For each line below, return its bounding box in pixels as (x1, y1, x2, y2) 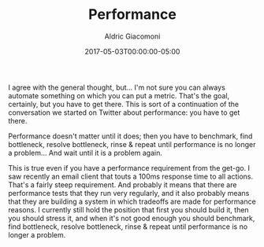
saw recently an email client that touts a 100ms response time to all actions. (8, 171, 254, 181)
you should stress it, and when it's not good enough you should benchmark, (8, 213, 255, 223)
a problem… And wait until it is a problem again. (8, 148, 163, 157)
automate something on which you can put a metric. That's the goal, (8, 90, 230, 100)
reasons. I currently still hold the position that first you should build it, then (8, 205, 250, 214)
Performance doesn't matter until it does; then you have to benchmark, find (8, 131, 253, 141)
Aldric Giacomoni (104, 31, 161, 41)
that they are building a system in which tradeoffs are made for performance (8, 197, 256, 206)
